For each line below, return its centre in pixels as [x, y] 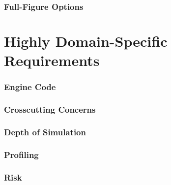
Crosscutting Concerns [50, 109]
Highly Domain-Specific [86, 41]
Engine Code [30, 87]
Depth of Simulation [45, 132]
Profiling [21, 154]
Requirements [52, 60]
